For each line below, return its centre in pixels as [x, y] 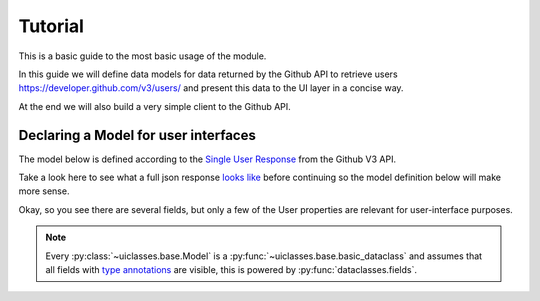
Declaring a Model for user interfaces [137, 135]
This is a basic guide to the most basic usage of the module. [142, 56]
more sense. [44, 191]
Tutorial [51, 26]
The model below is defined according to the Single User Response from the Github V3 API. [207, 159]
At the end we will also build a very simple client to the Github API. [155, 106]
